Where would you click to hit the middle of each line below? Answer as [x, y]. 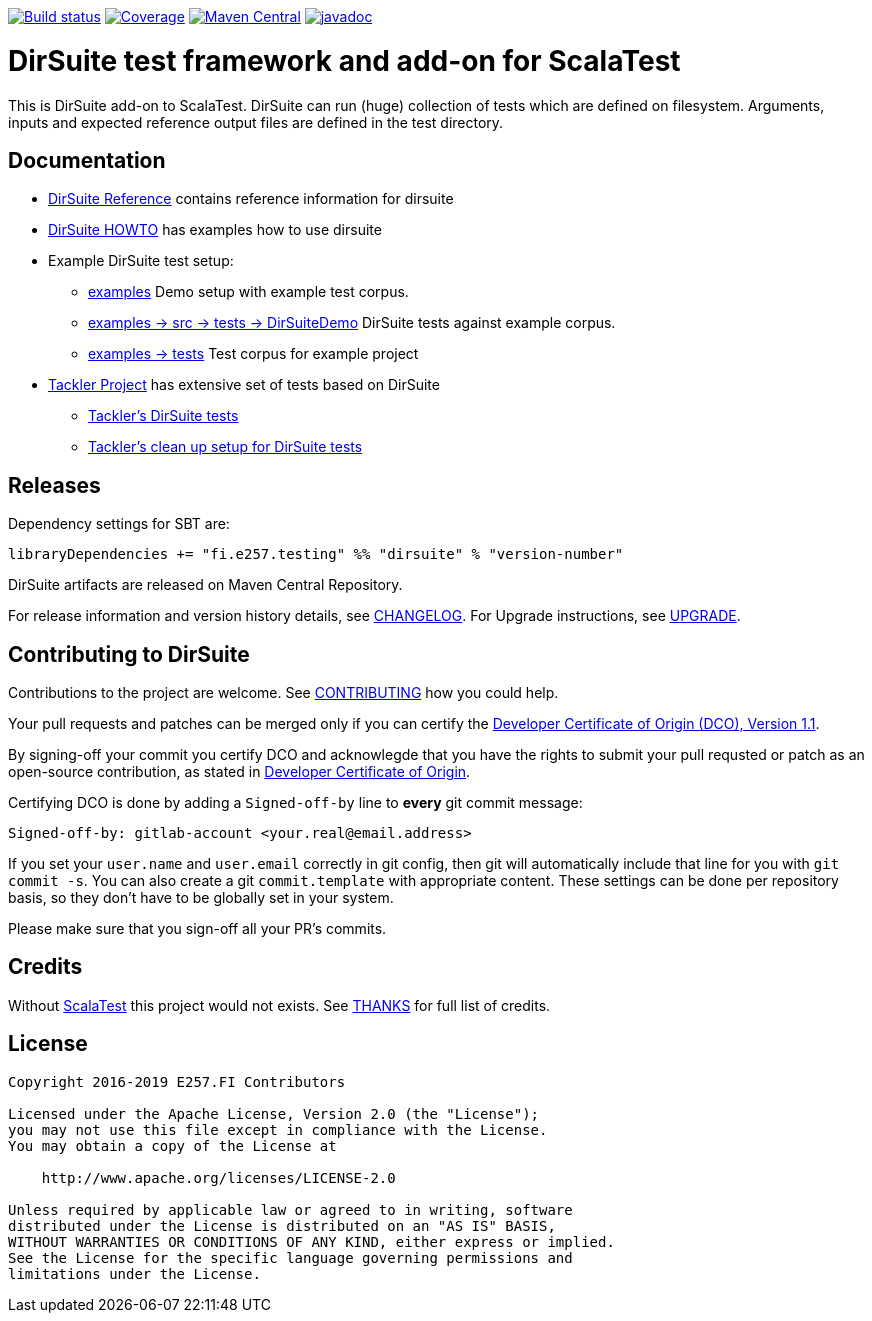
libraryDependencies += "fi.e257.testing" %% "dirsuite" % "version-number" [316, 554]
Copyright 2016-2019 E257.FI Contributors [177, 1081]
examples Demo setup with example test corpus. [248, 292]
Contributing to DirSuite [129, 654]
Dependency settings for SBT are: [119, 524]
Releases [54, 485]
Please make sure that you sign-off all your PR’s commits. [197, 929]
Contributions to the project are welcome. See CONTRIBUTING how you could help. [283, 693]
